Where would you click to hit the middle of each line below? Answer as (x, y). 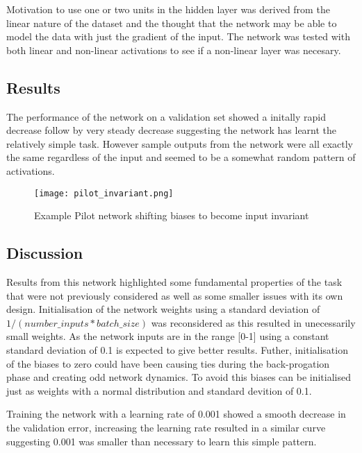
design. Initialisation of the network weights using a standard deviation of (163, 309)
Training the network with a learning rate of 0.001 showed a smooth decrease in (176, 414)
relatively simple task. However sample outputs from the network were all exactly (180, 143)
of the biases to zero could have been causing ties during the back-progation (168, 363)
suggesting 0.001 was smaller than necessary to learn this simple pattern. (162, 441)
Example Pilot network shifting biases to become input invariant (172, 215)
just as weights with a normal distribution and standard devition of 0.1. (159, 390)
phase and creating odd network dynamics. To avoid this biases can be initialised (179, 377)
